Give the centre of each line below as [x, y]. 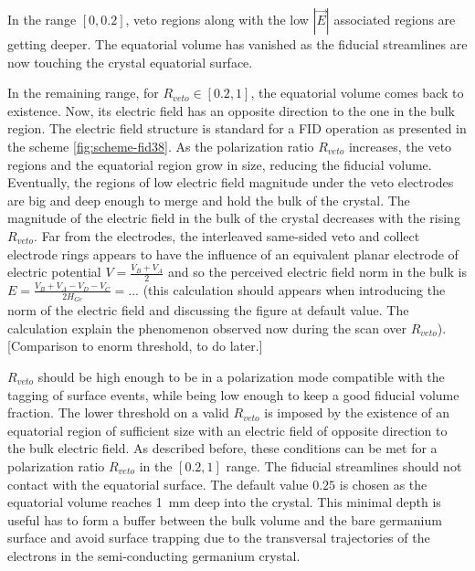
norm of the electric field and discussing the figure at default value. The [208, 310]
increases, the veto [400, 146]
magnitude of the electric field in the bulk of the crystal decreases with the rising [234, 218]
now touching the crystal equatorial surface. [130, 62]
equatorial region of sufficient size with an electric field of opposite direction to [227, 430]
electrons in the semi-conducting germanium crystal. [154, 555]
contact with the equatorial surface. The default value [158, 484]
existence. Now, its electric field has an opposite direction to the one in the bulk [231, 110]
